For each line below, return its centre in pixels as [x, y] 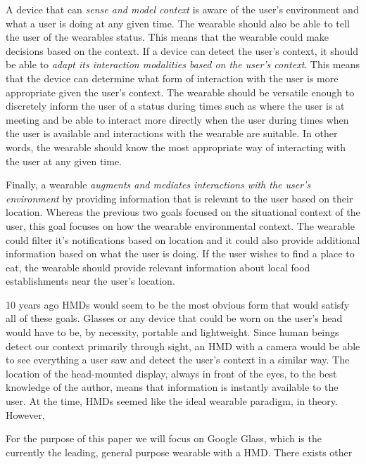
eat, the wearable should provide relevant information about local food [158, 267]
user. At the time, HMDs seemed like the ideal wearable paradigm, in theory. [172, 401]
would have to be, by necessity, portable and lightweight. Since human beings [172, 332]
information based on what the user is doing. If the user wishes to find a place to [180, 253]
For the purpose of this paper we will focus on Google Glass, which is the [164, 438]
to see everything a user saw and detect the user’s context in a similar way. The [178, 360]
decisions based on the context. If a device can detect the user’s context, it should [182, 50]
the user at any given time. [64, 161]
